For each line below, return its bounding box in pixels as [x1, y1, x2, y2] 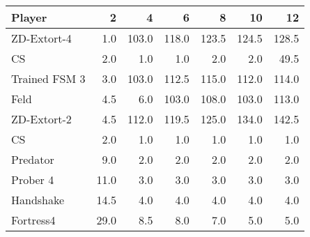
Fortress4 [11, 212, 56, 228]
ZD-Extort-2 [11, 111, 72, 127]
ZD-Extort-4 [11, 30, 72, 46]
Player [11, 9, 47, 25]
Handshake [11, 192, 65, 208]
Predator [11, 151, 54, 167]
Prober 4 [11, 171, 54, 188]
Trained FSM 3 [11, 70, 86, 86]
